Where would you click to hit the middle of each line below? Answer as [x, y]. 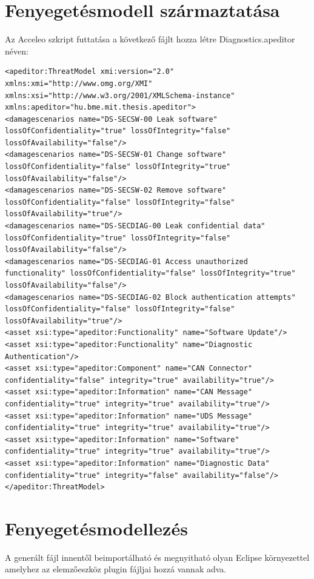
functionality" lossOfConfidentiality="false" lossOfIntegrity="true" [150, 273]
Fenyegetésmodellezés [96, 528]
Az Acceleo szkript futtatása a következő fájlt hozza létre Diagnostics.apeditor [150, 39]
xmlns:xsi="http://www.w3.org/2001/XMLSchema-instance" [120, 95]
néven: [17, 51]
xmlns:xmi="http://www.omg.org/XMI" [79, 83]
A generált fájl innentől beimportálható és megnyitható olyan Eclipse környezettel [157, 557]
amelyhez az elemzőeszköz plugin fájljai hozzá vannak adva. [116, 569]
